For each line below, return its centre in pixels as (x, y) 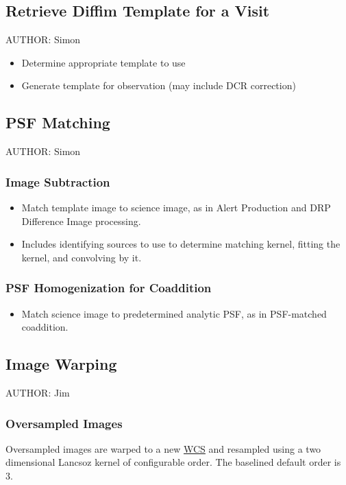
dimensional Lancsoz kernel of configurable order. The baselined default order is (173, 462)
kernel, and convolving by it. (82, 257)
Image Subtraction (58, 181)
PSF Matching (58, 122)
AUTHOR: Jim (38, 392)
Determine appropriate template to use (103, 62)
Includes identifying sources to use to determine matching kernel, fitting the (181, 244)
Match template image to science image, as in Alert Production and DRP (176, 207)
